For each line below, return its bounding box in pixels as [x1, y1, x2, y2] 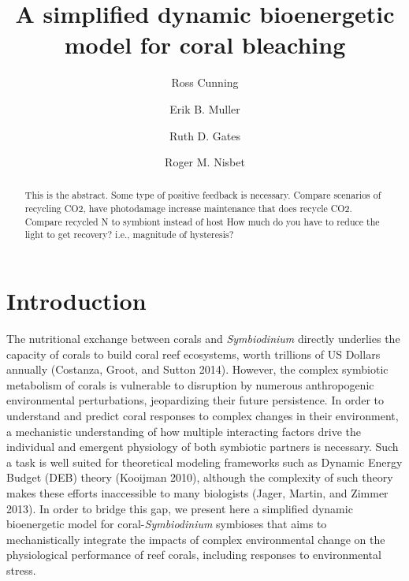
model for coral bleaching [64, 28, 346, 61]
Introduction [6, 285, 147, 317]
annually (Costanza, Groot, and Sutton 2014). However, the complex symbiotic [6, 361, 389, 378]
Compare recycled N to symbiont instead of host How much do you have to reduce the [24, 214, 380, 228]
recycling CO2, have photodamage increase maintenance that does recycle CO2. [24, 202, 352, 215]
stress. [6, 561, 36, 578]
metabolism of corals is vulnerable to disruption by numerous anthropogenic [6, 376, 374, 393]
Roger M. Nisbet [165, 154, 245, 170]
